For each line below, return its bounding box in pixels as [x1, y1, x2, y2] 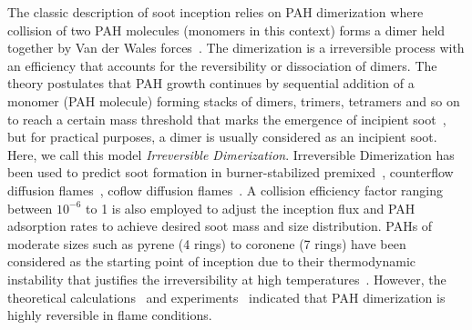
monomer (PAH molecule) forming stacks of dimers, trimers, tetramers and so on [7, 91, 460, 110]
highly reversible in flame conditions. [7, 305, 212, 325]
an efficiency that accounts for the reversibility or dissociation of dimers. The [7, 55, 437, 75]
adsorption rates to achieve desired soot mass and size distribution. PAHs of [7, 216, 433, 235]
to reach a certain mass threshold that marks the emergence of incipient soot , [7, 109, 446, 128]
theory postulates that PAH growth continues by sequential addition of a [7, 74, 415, 93]
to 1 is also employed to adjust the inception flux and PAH [86, 198, 416, 217]
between [7, 198, 53, 217]
